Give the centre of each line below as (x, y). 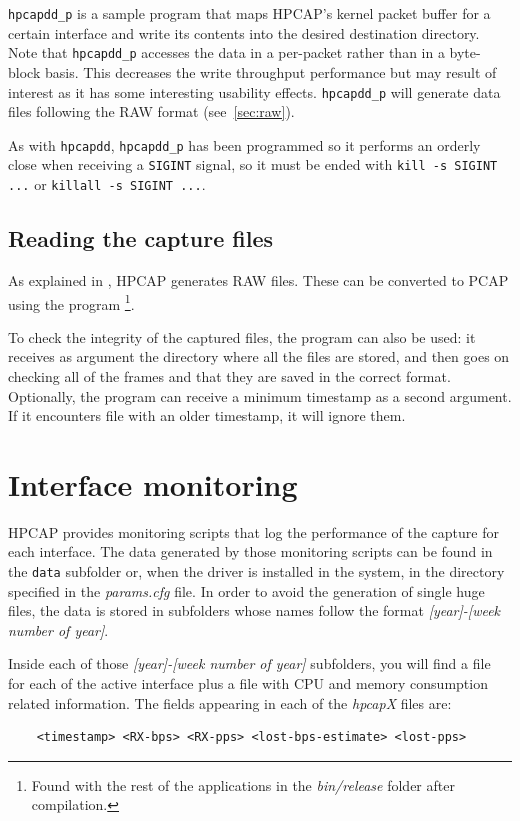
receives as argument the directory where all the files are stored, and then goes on (259, 356)
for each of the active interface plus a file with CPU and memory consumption (248, 683)
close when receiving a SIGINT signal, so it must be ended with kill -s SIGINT (253, 164)
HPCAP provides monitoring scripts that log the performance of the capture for (253, 531)
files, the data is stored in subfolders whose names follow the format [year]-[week (254, 610)
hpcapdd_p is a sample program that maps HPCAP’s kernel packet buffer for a (249, 13)
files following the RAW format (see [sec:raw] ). (151, 111)
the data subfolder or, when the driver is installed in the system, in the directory (256, 571)
